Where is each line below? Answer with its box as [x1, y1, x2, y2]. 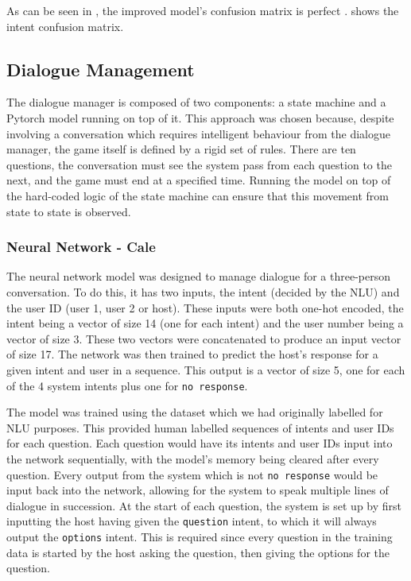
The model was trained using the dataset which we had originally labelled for [6, 404, 383, 420]
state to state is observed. [6, 203, 131, 219]
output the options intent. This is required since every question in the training [6, 529, 393, 545]
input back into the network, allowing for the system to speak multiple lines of [6, 482, 389, 498]
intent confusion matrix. [6, 17, 124, 34]
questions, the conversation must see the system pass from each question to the [6, 156, 392, 172]
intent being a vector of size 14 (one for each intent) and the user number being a [6, 315, 404, 331]
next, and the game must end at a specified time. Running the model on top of [6, 172, 391, 188]
